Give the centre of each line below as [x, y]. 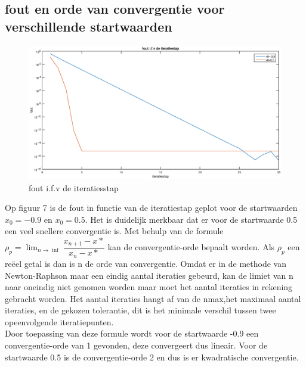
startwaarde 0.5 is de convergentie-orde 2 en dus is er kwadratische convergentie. [152, 357]
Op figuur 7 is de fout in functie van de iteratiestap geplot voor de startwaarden [151, 208]
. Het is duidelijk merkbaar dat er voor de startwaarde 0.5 [191, 219]
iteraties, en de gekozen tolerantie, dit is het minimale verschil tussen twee [140, 310]
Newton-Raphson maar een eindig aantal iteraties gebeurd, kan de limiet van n [149, 275]
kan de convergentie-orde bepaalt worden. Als [191, 246]
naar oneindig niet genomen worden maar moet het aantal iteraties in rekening [149, 287]
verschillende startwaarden [89, 26]
